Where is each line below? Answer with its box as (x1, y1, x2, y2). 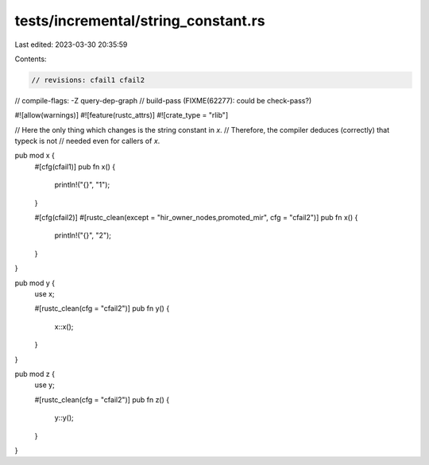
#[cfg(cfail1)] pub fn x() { (34, 161, 116, 171)
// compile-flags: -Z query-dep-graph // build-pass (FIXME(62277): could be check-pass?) (14, 95, 312, 105)
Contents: (14, 54, 47, 64)
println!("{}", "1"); (54, 180, 110, 190)
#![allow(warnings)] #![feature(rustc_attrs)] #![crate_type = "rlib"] (14, 110, 229, 120)
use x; (34, 289, 55, 298)
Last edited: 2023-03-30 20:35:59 (14, 40, 128, 49)
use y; (34, 380, 55, 389)
